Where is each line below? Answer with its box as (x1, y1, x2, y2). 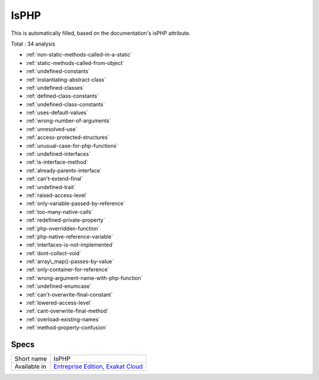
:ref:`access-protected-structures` (25, 134, 109, 141)
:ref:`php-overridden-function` (25, 225, 100, 232)
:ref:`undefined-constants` (25, 68, 90, 75)
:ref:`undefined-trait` (25, 183, 76, 190)
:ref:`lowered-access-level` (25, 299, 92, 307)
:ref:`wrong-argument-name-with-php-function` (25, 274, 143, 281)
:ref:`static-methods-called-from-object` (25, 59, 125, 66)
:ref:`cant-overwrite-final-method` (25, 307, 109, 314)
